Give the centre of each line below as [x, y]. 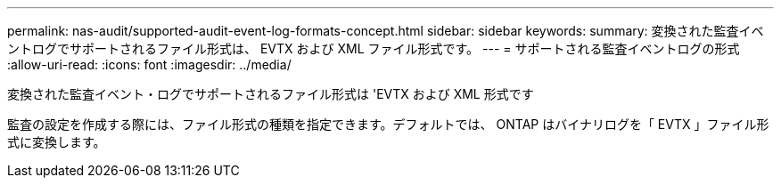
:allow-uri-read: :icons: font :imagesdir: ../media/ [149, 64]
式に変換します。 [57, 142]
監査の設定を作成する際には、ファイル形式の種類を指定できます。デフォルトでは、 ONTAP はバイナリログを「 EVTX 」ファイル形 [388, 124]
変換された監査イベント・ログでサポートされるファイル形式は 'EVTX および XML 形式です [271, 94]
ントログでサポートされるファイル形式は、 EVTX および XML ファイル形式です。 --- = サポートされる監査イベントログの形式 [374, 48]
